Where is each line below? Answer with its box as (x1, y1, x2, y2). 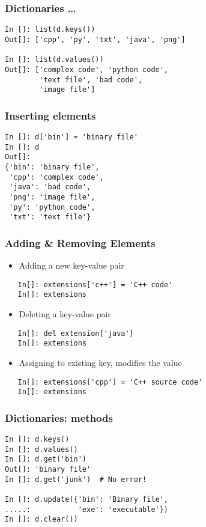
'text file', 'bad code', (39, 75, 143, 84)
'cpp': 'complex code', (9, 172, 104, 181)
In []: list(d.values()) (5, 55, 104, 64)
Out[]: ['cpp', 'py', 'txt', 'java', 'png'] (5, 35, 186, 44)
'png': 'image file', (9, 192, 95, 201)
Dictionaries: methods (5, 410, 113, 425)
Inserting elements (5, 108, 96, 123)
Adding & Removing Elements (5, 235, 156, 250)
